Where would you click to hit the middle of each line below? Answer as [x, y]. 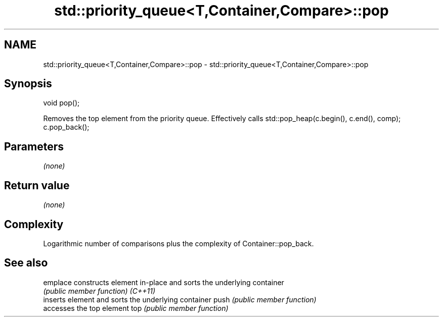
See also [26, 263]
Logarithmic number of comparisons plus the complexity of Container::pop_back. [179, 243]
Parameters [34, 146]
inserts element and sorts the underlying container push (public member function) [180, 299]
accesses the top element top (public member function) [136, 308]
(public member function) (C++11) [99, 291]
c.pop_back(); [66, 127]
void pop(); [61, 103]
